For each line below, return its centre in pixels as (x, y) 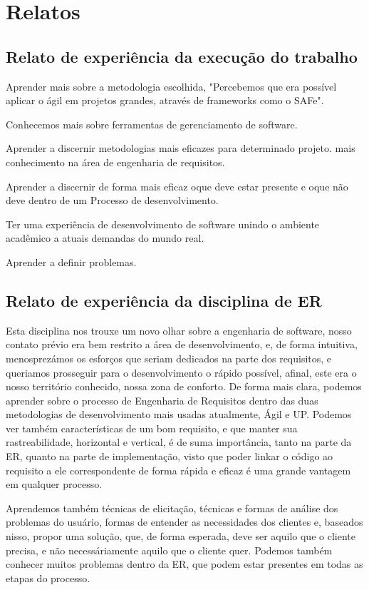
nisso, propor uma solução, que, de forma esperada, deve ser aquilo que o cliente (181, 536)
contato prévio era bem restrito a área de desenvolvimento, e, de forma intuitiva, (182, 344)
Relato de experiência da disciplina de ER (164, 300)
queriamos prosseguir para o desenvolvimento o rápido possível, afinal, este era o (181, 372)
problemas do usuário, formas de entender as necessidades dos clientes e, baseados (184, 522)
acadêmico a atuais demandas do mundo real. (105, 238)
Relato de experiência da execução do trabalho (182, 56)
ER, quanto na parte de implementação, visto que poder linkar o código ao (170, 456)
